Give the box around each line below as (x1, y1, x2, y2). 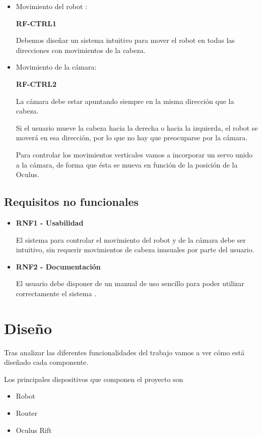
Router (16, 407, 38, 418)
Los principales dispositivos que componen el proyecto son (4, 373, 183, 384)
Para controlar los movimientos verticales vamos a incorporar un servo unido (16, 149, 253, 159)
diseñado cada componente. (4, 357, 89, 367)
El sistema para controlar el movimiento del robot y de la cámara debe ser (16, 234, 246, 245)
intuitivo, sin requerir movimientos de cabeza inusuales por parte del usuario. (16, 244, 254, 255)
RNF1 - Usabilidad (16, 217, 84, 228)
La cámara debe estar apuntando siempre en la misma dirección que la (16, 95, 234, 106)
